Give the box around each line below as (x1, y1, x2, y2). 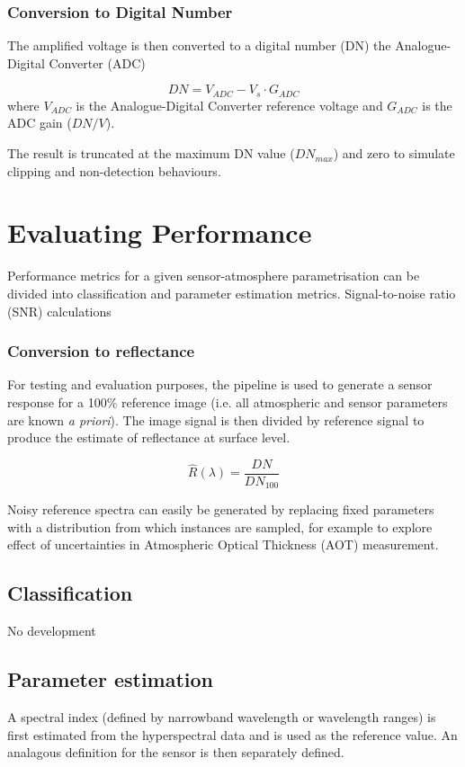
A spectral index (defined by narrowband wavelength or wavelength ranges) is (7, 708, 436, 727)
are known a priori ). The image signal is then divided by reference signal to (7, 410, 425, 429)
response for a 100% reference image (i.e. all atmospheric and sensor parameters (7, 392, 448, 411)
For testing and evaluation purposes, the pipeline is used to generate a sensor (7, 375, 433, 394)
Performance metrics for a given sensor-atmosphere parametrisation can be (7, 266, 420, 285)
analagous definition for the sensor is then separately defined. (7, 743, 344, 762)
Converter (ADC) (49, 53, 146, 72)
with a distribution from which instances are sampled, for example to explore (7, 517, 433, 536)
